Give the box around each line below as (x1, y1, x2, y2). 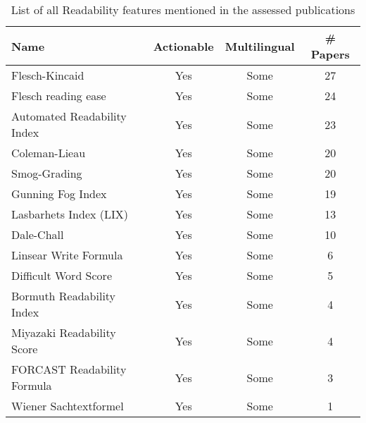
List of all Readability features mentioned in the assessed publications (11, 1, 355, 18)
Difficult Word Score (11, 267, 112, 283)
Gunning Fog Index (11, 185, 107, 202)
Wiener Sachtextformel (11, 398, 124, 414)
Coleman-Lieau (11, 145, 86, 161)
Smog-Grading (11, 165, 82, 181)
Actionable (153, 37, 214, 54)
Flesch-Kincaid (11, 67, 84, 83)
